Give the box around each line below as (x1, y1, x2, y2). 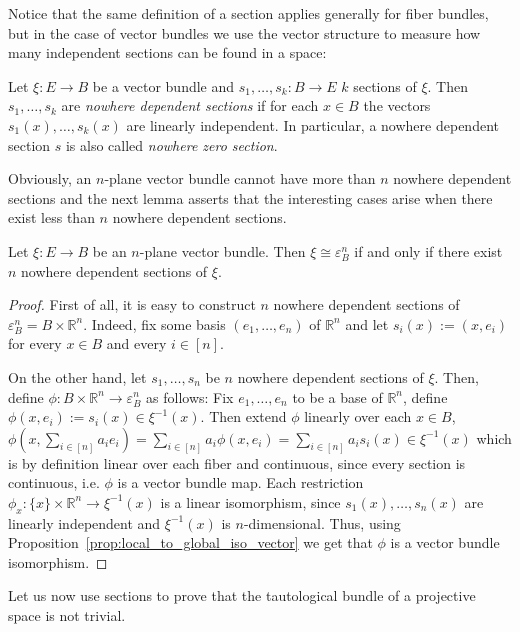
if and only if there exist (354, 240, 503, 261)
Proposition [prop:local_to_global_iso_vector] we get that (8, 532, 373, 553)
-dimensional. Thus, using (243, 512, 401, 533)
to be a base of (292, 386, 383, 407)
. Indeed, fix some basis (83, 313, 226, 334)
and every (106, 333, 167, 354)
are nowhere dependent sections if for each (61, 95, 319, 116)
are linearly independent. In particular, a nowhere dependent (126, 114, 499, 135)
